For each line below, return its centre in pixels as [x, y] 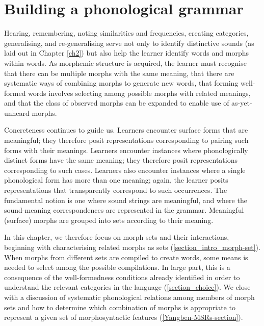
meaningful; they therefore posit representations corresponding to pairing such [126, 140]
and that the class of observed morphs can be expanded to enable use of [117, 103]
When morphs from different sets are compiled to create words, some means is [126, 257]
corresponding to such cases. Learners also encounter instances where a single [125, 170]
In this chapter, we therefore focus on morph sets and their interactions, [117, 237]
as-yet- [242, 103]
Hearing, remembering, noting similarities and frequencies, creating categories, [126, 33]
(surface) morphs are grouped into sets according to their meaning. [109, 220]
